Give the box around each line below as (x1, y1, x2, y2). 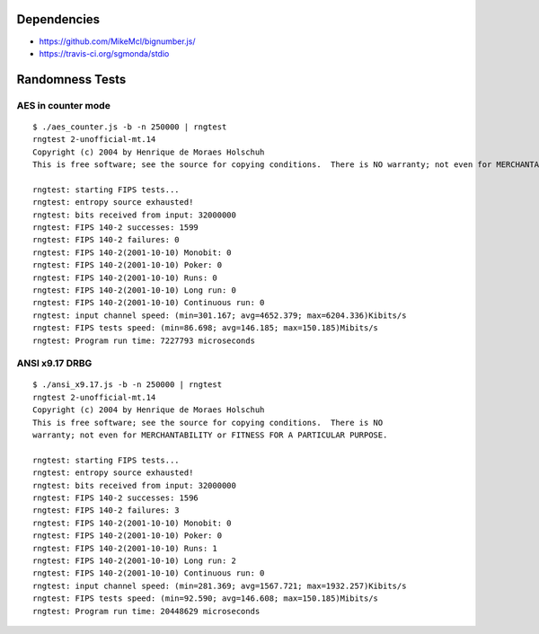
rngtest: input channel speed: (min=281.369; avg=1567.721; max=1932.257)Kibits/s (32, 580, 407, 591)
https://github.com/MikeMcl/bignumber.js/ (39, 36, 196, 47)
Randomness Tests (16, 72, 127, 87)
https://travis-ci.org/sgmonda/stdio (39, 48, 170, 58)
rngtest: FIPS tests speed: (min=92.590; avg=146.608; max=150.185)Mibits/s (32, 594, 379, 603)
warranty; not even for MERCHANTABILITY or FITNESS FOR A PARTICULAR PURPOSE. (32, 430, 388, 440)
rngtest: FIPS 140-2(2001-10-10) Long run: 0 (32, 285, 237, 295)
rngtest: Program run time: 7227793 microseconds (32, 335, 256, 346)
